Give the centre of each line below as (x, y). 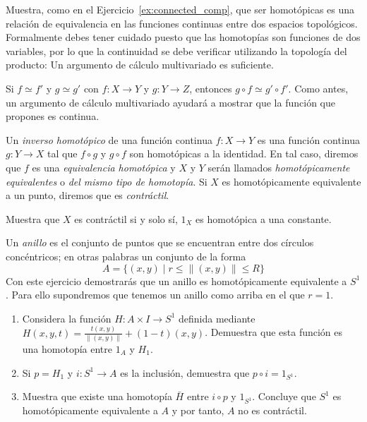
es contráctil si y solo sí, (126, 218)
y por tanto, (198, 410)
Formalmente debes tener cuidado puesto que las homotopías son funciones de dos (183, 37)
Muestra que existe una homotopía (97, 396)
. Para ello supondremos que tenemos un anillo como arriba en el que (155, 295)
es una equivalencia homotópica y (104, 167)
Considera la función (67, 318)
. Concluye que (284, 396)
